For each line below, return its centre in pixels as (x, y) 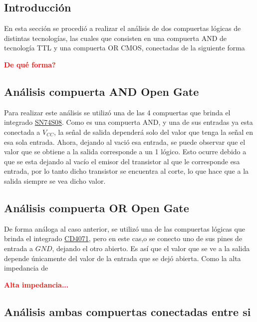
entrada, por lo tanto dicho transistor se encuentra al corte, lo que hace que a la (127, 171)
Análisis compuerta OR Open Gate (97, 207)
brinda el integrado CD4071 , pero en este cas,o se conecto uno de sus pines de (123, 238)
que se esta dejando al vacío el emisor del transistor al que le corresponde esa (122, 161)
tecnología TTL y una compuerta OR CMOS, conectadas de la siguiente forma (125, 48)
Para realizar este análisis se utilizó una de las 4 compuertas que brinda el (117, 112)
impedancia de (26, 268)
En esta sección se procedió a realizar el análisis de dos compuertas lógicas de (123, 28)
